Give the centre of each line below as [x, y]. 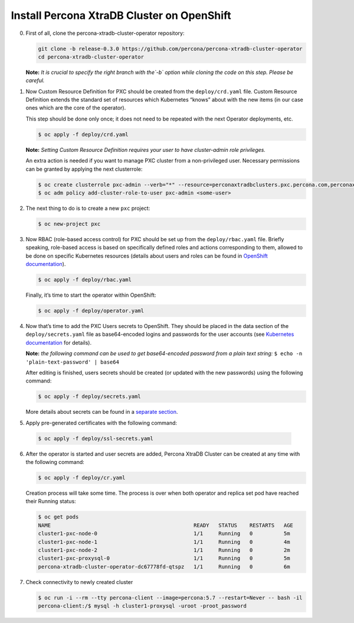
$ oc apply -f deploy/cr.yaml [82, 478]
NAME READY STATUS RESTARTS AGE [165, 525]
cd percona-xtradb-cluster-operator [91, 57]
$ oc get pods [58, 517]
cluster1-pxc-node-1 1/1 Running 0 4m [164, 542]
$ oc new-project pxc [69, 224]
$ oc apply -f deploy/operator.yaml [91, 311]
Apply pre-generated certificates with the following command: [101, 423]
